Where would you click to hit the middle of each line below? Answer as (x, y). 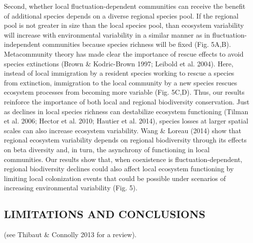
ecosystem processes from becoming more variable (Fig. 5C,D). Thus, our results (124, 92)
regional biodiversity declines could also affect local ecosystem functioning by (119, 169)
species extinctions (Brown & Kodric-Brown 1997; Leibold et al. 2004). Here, (119, 63)
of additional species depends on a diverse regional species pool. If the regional (121, 15)
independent (22, 44)
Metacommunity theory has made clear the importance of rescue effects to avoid (124, 53)
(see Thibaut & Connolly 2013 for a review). (70, 234)
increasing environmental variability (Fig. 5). (71, 188)
